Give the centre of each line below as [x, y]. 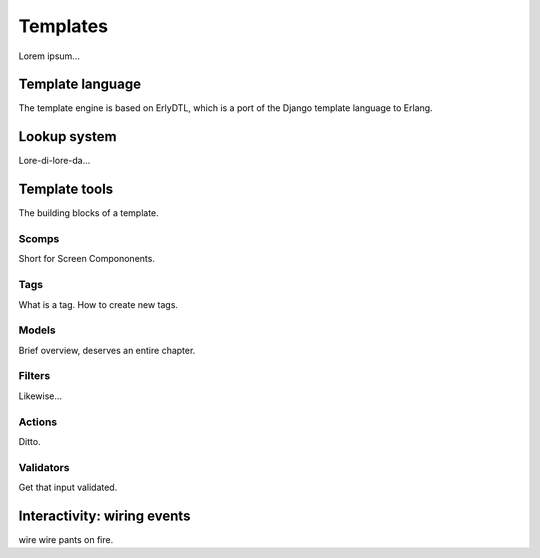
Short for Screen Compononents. [86, 259]
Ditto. [29, 441]
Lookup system [67, 136]
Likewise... [40, 396]
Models [37, 330]
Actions [38, 422]
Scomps [39, 239]
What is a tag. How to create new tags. [98, 304]
